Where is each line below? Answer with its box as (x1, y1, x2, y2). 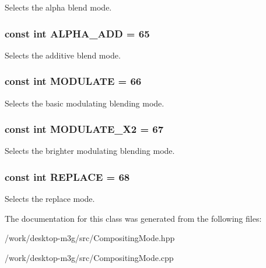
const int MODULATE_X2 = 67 (5, 122, 164, 136)
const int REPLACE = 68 (5, 169, 130, 184)
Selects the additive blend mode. (5, 49, 121, 61)
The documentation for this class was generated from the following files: (5, 212, 262, 224)
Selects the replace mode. (5, 193, 95, 205)
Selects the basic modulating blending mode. (5, 97, 164, 109)
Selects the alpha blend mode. (5, 1, 112, 13)
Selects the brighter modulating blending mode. (5, 145, 175, 157)
